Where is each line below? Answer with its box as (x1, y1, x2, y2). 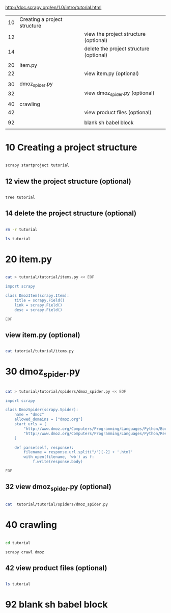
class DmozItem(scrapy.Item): (5, 293, 70, 298)
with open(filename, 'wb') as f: (23, 454, 95, 459)
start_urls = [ (14, 422, 47, 427)
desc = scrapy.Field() (14, 307, 63, 313)
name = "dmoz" (14, 412, 44, 417)
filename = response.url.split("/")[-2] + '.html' (23, 450, 133, 455)
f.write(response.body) (32, 459, 83, 465)
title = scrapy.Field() (14, 298, 65, 303)
